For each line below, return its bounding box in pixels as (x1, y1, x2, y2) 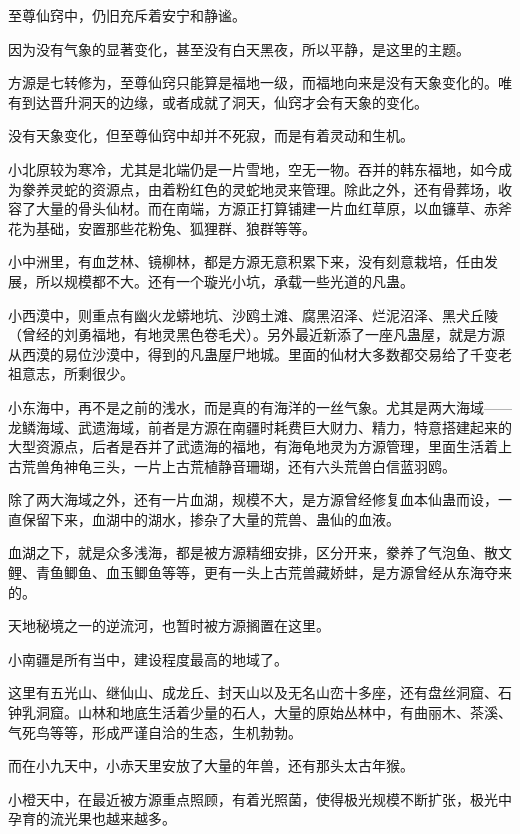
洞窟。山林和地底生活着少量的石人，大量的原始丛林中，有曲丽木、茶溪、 (35, 702, 512, 723)
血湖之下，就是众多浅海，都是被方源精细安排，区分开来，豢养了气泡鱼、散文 (8, 542, 512, 563)
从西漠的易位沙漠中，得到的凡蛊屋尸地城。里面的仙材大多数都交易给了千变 (8, 343, 498, 364)
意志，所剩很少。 (21, 363, 134, 384)
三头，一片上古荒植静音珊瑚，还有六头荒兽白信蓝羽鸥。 (91, 455, 456, 476)
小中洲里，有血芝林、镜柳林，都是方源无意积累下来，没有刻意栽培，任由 (8, 251, 484, 272)
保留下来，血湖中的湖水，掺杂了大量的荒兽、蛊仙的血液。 (21, 508, 400, 529)
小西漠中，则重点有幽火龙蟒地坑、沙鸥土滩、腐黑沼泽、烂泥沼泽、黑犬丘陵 (8, 304, 498, 325)
